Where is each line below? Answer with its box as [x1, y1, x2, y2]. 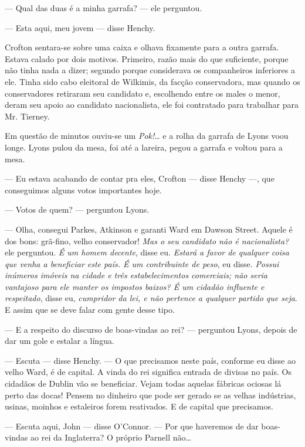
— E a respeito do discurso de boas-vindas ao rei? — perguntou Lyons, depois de [5, 323, 297, 335]
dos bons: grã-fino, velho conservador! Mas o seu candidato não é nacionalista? [5, 234, 289, 247]
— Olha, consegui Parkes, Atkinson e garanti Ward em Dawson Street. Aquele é [5, 223, 293, 235]
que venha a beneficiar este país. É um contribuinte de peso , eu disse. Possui [5, 257, 279, 269]
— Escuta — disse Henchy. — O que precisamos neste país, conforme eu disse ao [5, 354, 296, 366]
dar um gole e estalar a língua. [5, 335, 114, 347]
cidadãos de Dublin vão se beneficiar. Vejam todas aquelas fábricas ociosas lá [5, 377, 282, 390]
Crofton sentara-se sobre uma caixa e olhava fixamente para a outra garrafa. [5, 41, 279, 53]
